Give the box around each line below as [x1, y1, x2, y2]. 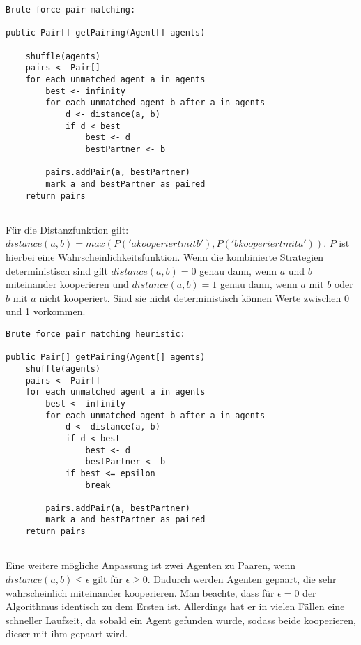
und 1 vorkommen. [6, 304, 86, 319]
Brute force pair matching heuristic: [6, 328, 185, 339]
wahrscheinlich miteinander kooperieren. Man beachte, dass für [6, 585, 275, 600]
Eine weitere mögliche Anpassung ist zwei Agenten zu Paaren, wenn [6, 558, 295, 572]
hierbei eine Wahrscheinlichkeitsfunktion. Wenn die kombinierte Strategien [6, 250, 324, 264]
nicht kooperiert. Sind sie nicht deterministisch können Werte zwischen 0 [39, 290, 349, 305]
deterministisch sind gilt [6, 263, 108, 278]
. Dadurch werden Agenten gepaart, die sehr [147, 572, 337, 586]
